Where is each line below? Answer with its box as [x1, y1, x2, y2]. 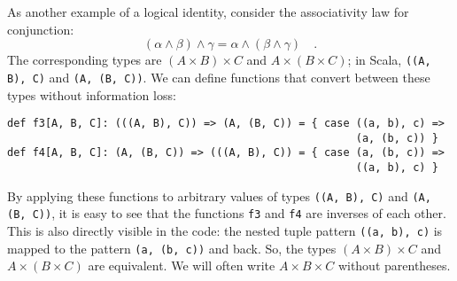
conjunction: [7, 20, 74, 38]
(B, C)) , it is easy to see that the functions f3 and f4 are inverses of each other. [7, 204, 446, 222]
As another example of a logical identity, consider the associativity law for [7, 3, 409, 20]
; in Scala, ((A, [347, 51, 431, 69]
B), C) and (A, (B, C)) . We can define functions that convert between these [7, 67, 430, 86]
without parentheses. [337, 256, 451, 275]
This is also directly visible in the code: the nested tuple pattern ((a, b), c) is [7, 222, 443, 240]
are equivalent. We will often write [88, 256, 275, 275]
